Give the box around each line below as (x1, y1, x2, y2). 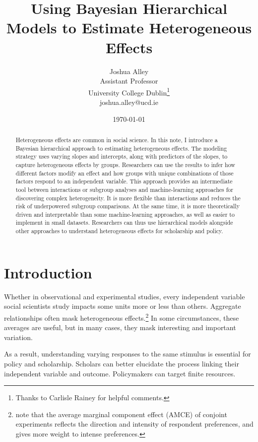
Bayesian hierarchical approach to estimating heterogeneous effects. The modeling (15, 144, 227, 152)
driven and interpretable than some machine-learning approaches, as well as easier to (15, 210, 235, 218)
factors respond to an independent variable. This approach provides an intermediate (15, 177, 233, 185)
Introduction (4, 262, 92, 282)
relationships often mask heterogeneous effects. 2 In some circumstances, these (4, 311, 239, 323)
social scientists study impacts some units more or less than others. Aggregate (4, 301, 241, 311)
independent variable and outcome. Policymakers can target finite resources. (4, 368, 236, 378)
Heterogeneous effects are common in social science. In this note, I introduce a (15, 135, 218, 144)
